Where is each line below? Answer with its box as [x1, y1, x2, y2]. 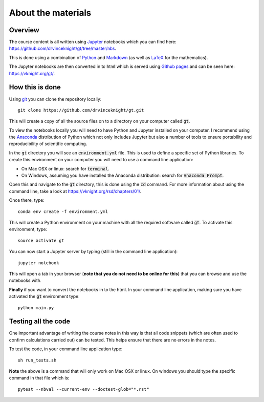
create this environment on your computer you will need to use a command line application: [9, 157, 193, 163]
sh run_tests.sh [18, 357, 57, 363]
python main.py [18, 305, 54, 310]
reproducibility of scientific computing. [9, 141, 88, 147]
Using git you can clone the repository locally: [9, 96, 102, 102]
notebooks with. [9, 277, 42, 283]
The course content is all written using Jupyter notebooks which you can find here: [9, 39, 176, 45]
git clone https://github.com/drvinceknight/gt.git [18, 107, 144, 113]
